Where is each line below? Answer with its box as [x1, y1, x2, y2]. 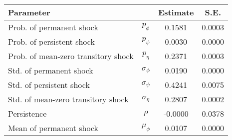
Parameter [8, 6, 50, 18]
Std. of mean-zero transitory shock [8, 93, 129, 105]
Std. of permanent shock [8, 65, 93, 76]
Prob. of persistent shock [8, 36, 95, 47]
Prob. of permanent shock [8, 21, 98, 33]
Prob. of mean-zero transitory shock [8, 50, 134, 62]
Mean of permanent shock [8, 122, 99, 134]
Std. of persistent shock [8, 79, 90, 90]
